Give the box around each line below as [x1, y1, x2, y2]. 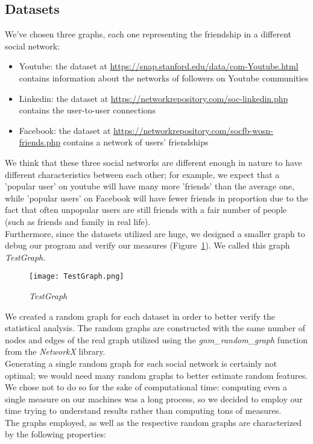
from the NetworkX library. [5, 345, 106, 358]
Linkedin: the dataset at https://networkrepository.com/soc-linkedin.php [19, 92, 288, 104]
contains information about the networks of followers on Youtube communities [19, 71, 309, 84]
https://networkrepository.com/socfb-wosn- [113, 124, 273, 136]
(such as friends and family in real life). [5, 215, 151, 227]
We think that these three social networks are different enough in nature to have [5, 156, 302, 168]
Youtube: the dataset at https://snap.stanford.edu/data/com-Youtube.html [19, 60, 299, 72]
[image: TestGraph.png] [29, 272, 124, 281]
